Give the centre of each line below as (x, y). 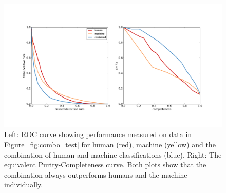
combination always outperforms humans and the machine (96, 174)
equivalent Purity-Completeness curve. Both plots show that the (105, 165)
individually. (24, 185)
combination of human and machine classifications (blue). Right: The (113, 154)
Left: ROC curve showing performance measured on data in (98, 134)
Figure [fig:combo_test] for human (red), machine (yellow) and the (110, 144)
